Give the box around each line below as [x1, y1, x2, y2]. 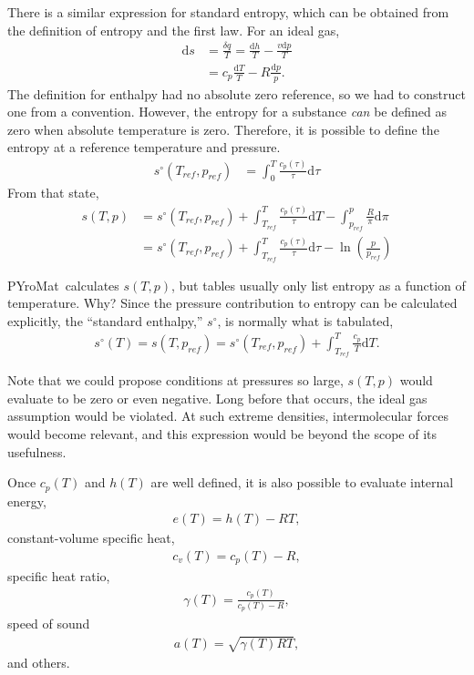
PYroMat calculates [7, 275, 119, 294]
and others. [7, 653, 70, 672]
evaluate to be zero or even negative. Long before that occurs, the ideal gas [7, 388, 428, 407]
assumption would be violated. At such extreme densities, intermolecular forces [7, 406, 448, 425]
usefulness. [7, 442, 67, 461]
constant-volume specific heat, [7, 528, 175, 547]
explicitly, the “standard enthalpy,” [7, 311, 203, 330]
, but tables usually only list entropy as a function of [171, 275, 466, 294]
